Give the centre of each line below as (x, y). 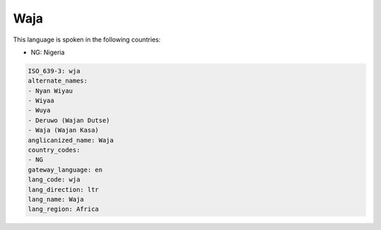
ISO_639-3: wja (54, 71)
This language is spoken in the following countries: (87, 40)
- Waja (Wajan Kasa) (63, 130)
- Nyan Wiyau (50, 91)
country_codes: (54, 150)
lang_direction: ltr (63, 189)
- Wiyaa (41, 101)
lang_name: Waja (56, 199)
